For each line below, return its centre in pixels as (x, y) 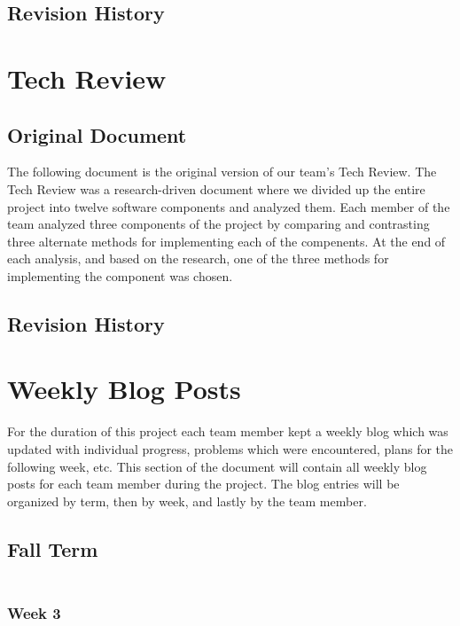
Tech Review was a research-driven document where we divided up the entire (216, 188)
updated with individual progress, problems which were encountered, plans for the (230, 449)
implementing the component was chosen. (120, 275)
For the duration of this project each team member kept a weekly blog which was (228, 431)
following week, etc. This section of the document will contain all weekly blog (217, 466)
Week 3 (34, 613)
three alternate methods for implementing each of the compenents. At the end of (226, 241)
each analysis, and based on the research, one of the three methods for (198, 258)
